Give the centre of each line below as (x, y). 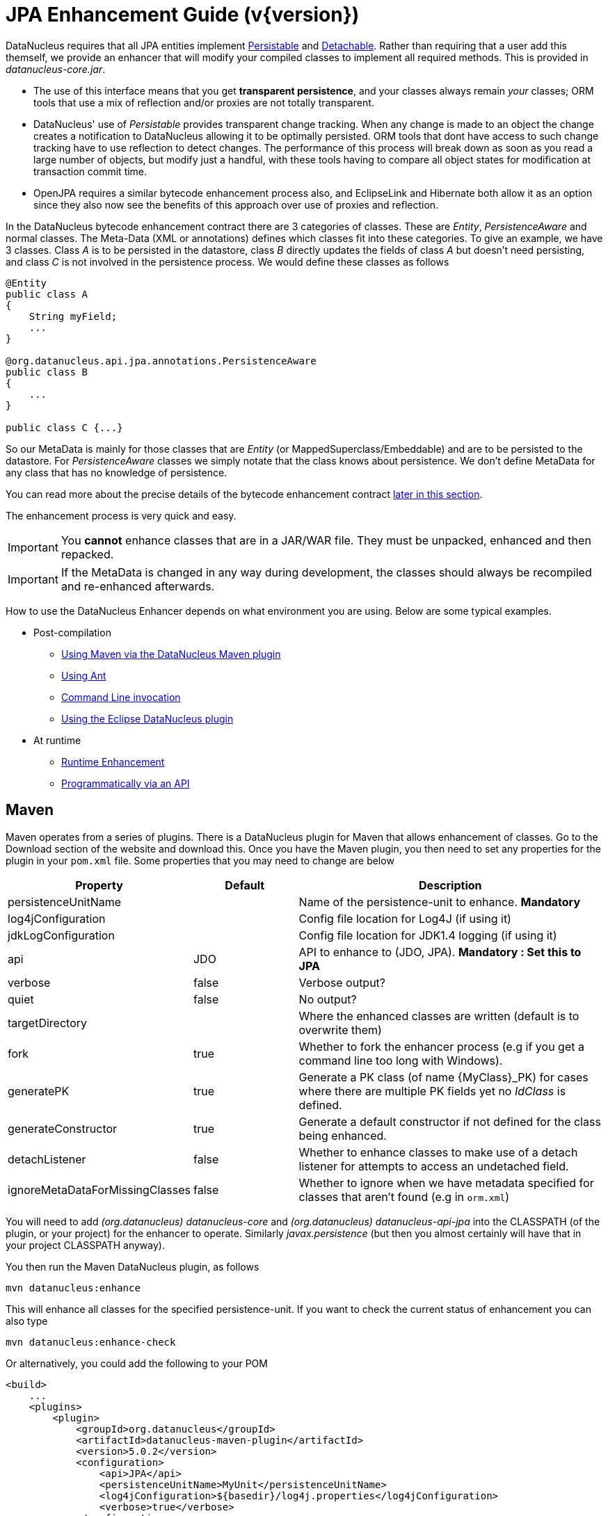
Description (450, 885)
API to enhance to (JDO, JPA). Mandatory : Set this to (440, 952)
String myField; (73, 316)
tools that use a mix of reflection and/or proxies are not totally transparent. (204, 102)
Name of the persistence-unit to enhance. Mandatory (440, 902)
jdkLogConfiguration (61, 935)
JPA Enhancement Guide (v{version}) (183, 15)
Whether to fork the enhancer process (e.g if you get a (441, 1046)
